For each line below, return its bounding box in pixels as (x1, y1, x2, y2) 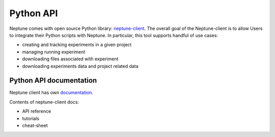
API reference (22, 108, 51, 114)
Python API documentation (9, 76, 97, 85)
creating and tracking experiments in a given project (22, 42, 132, 48)
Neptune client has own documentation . (9, 89, 94, 96)
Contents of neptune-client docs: (9, 99, 79, 105)
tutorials (22, 115, 40, 121)
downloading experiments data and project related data (22, 63, 139, 69)
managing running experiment (22, 49, 86, 55)
